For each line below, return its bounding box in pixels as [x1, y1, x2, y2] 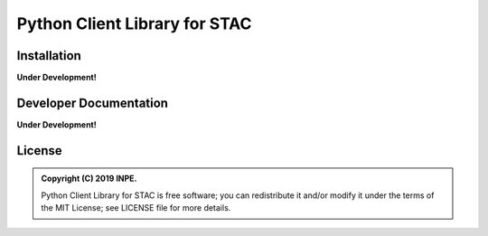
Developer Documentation [16, 95, 169, 110]
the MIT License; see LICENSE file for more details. [41, 203, 231, 213]
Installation [16, 48, 81, 63]
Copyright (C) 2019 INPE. [41, 173, 137, 184]
